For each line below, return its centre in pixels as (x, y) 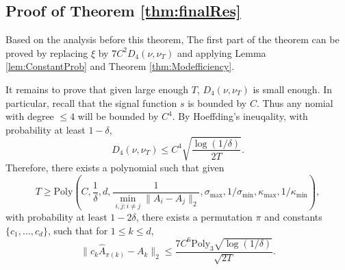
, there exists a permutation (194, 217)
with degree (30, 116)
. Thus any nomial (295, 102)
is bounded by (217, 102)
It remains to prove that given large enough (97, 89)
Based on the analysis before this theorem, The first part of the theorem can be (172, 39)
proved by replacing (47, 52)
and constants (293, 217)
